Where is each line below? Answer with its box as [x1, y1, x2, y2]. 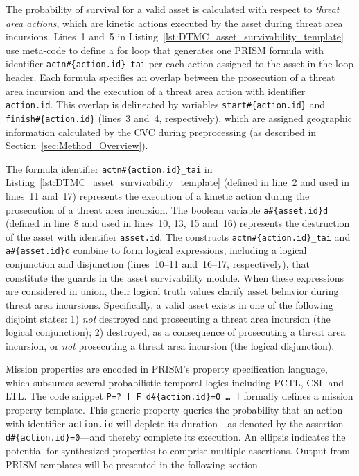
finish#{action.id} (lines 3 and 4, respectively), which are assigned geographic [6, 110, 352, 125]
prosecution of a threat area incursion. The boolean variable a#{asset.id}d [6, 202, 329, 216]
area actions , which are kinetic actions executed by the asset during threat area [6, 15, 343, 30]
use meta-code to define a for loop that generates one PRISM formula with [6, 42, 324, 57]
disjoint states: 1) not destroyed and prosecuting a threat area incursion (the [6, 311, 331, 325]
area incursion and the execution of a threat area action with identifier [6, 83, 306, 98]
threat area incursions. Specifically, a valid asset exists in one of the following [6, 297, 333, 312]
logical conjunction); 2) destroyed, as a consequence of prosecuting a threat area [6, 325, 346, 339]
